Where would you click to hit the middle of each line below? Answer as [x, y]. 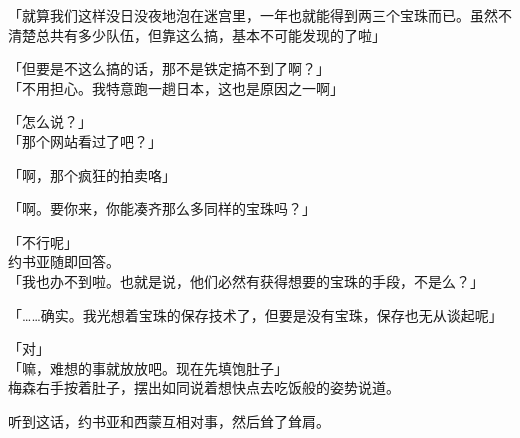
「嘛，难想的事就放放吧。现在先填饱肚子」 [148, 367]
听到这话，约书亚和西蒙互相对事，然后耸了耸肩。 [169, 420]
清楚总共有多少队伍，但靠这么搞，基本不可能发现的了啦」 [197, 34]
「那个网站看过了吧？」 [85, 140]
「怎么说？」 [50, 121]
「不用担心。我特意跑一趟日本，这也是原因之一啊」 [176, 87]
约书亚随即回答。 [64, 261]
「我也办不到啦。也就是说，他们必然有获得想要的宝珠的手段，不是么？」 [246, 280]
